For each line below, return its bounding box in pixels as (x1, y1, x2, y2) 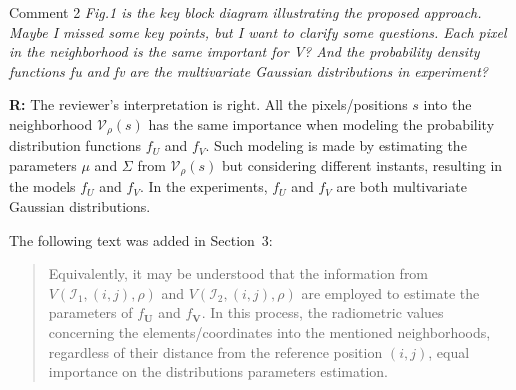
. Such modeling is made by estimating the (205, 135, 467, 156)
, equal (428, 341, 470, 362)
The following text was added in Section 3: (9, 229, 273, 250)
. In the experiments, (139, 176, 268, 197)
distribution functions (9, 135, 142, 156)
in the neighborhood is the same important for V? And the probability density (9, 41, 480, 62)
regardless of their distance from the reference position (48, 341, 383, 362)
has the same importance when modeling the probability (148, 113, 495, 134)
